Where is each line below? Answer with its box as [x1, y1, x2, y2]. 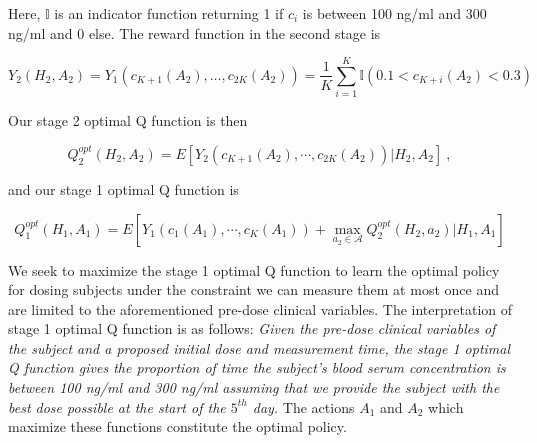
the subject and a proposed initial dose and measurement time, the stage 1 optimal [8, 337, 511, 358]
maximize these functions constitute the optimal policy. [8, 416, 347, 437]
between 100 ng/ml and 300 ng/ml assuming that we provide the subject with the [8, 377, 500, 398]
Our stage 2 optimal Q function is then [8, 110, 248, 131]
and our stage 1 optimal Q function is [8, 178, 239, 199]
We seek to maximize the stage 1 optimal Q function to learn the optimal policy [8, 259, 500, 280]
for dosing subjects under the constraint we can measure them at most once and [8, 279, 499, 300]
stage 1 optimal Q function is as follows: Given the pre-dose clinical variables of [8, 318, 496, 339]
